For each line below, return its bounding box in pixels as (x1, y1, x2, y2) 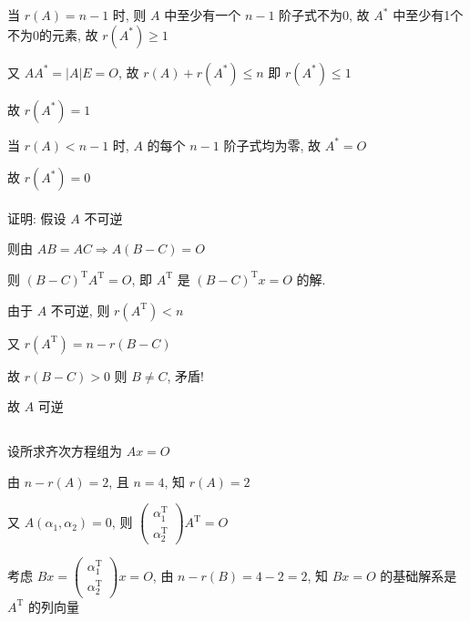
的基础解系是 (380, 565, 457, 585)
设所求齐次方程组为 (7, 441, 122, 461)
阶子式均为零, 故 (223, 135, 321, 154)
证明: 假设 (7, 208, 66, 227)
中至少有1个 (393, 5, 464, 24)
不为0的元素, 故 (7, 25, 98, 44)
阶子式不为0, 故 (279, 5, 370, 24)
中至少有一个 (164, 5, 241, 24)
